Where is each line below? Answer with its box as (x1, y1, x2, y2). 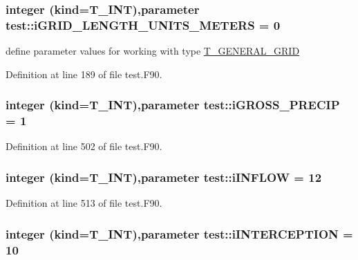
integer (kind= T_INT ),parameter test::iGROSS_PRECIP (6, 96, 340, 113)
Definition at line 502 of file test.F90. (6, 139, 162, 154)
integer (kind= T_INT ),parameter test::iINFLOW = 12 (6, 168, 322, 185)
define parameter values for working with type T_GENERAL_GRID (6, 44, 300, 58)
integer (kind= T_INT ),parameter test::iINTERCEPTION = (6, 225, 353, 242)
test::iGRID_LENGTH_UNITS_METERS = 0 (6, 16, 281, 33)
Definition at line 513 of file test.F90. (6, 196, 162, 210)
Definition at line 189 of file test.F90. (6, 66, 162, 81)
